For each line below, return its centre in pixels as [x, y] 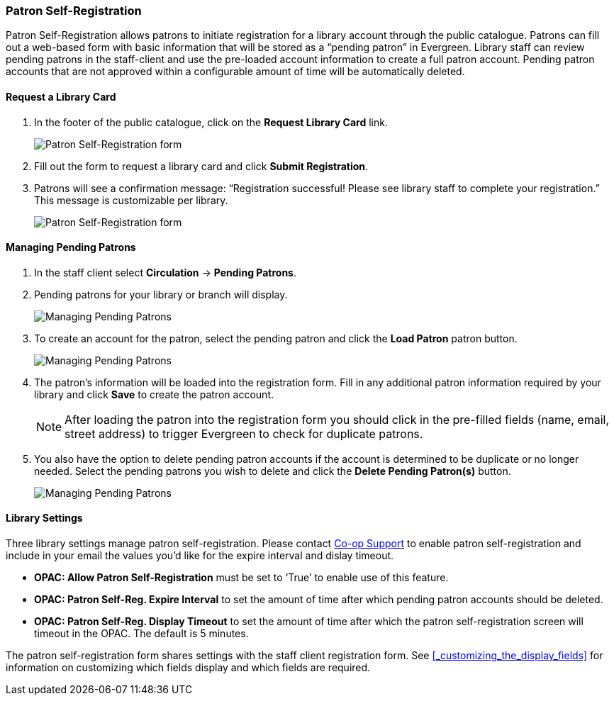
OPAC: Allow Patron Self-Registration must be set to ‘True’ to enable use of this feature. [241, 578]
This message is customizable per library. [131, 200]
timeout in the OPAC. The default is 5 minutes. [141, 634]
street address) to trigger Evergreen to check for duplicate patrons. [244, 433]
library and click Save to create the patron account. [154, 394]
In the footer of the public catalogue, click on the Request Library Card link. [211, 122]
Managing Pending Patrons [71, 247]
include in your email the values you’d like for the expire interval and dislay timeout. [200, 556]
